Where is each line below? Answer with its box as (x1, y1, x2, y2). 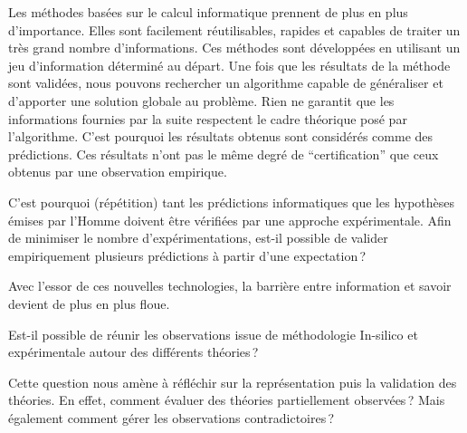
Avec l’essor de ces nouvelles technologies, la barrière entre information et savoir (8, 276, 452, 295)
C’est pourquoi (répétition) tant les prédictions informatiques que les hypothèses (8, 192, 455, 211)
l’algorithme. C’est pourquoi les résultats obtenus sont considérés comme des (8, 127, 434, 146)
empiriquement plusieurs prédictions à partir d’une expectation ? (8, 245, 367, 265)
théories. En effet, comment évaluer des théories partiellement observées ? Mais (8, 390, 445, 409)
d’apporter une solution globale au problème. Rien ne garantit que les (8, 91, 395, 110)
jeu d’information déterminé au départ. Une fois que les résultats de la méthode (8, 55, 451, 74)
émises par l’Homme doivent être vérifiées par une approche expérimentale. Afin (8, 210, 452, 229)
